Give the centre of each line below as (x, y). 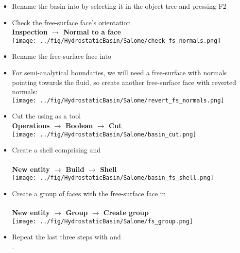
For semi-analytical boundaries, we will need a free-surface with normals (119, 73)
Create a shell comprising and (56, 150)
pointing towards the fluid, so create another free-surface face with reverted (124, 82)
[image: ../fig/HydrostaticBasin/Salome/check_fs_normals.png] (116, 41)
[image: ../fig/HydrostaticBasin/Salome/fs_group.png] (103, 221)
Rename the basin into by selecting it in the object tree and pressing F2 (119, 6)
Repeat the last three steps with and (66, 237)
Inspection (30, 32)
